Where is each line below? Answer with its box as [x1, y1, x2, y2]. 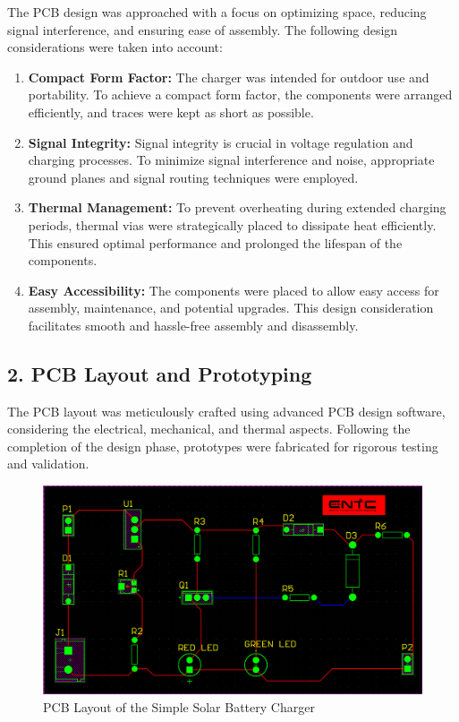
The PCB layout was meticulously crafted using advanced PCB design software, [7, 401, 446, 420]
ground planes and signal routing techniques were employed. [28, 168, 359, 186]
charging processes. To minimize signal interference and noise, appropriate [28, 150, 435, 169]
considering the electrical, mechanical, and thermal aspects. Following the [7, 419, 411, 438]
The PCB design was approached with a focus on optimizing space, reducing [7, 3, 427, 21]
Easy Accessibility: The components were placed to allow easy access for [28, 280, 439, 299]
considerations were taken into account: [7, 38, 223, 56]
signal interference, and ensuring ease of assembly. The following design [7, 20, 398, 39]
